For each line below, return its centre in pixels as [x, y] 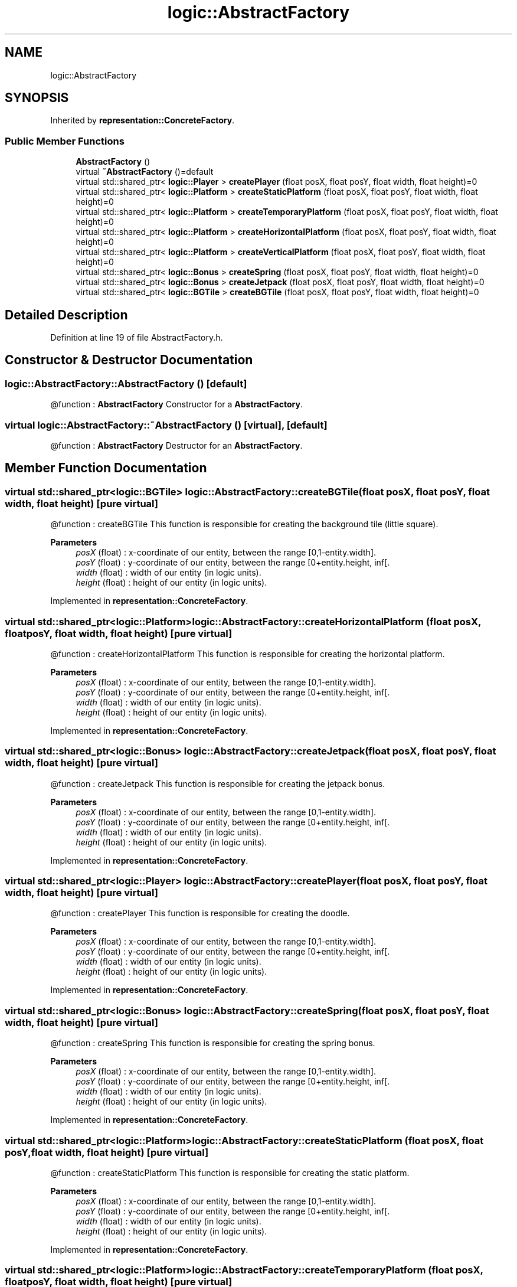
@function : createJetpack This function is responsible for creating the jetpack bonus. [218, 783]
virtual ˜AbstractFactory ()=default [145, 172]
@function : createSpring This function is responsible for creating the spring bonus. [213, 1043]
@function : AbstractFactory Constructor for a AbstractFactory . [176, 404]
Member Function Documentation [106, 468]
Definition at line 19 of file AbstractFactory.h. [137, 338]
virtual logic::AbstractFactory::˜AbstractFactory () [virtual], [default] [166, 425]
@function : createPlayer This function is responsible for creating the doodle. [200, 913]
